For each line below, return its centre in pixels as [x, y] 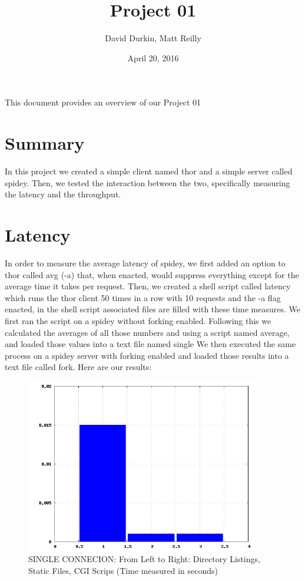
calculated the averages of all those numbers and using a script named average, [147, 332]
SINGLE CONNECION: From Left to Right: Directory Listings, [144, 559]
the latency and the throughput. [63, 194]
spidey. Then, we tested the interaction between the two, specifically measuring [147, 182]
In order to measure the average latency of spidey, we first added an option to [145, 263]
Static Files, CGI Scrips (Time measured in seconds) [123, 571]
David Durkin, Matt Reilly [153, 38]
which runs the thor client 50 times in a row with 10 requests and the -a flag [143, 297]
